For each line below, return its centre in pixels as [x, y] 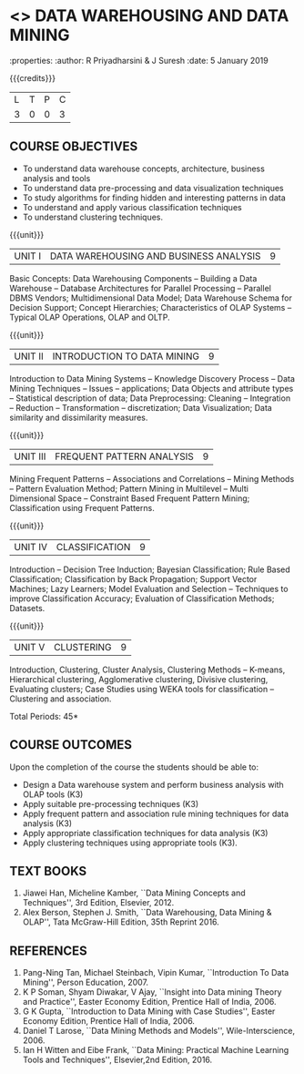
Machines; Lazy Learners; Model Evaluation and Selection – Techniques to [149, 588]
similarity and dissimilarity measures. [79, 417]
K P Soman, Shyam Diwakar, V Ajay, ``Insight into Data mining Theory [152, 992]
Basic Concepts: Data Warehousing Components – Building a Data [133, 278]
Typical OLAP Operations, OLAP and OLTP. [90, 317]
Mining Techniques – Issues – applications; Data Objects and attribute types [152, 388]
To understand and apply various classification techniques [132, 207]
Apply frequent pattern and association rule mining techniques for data [156, 813]
